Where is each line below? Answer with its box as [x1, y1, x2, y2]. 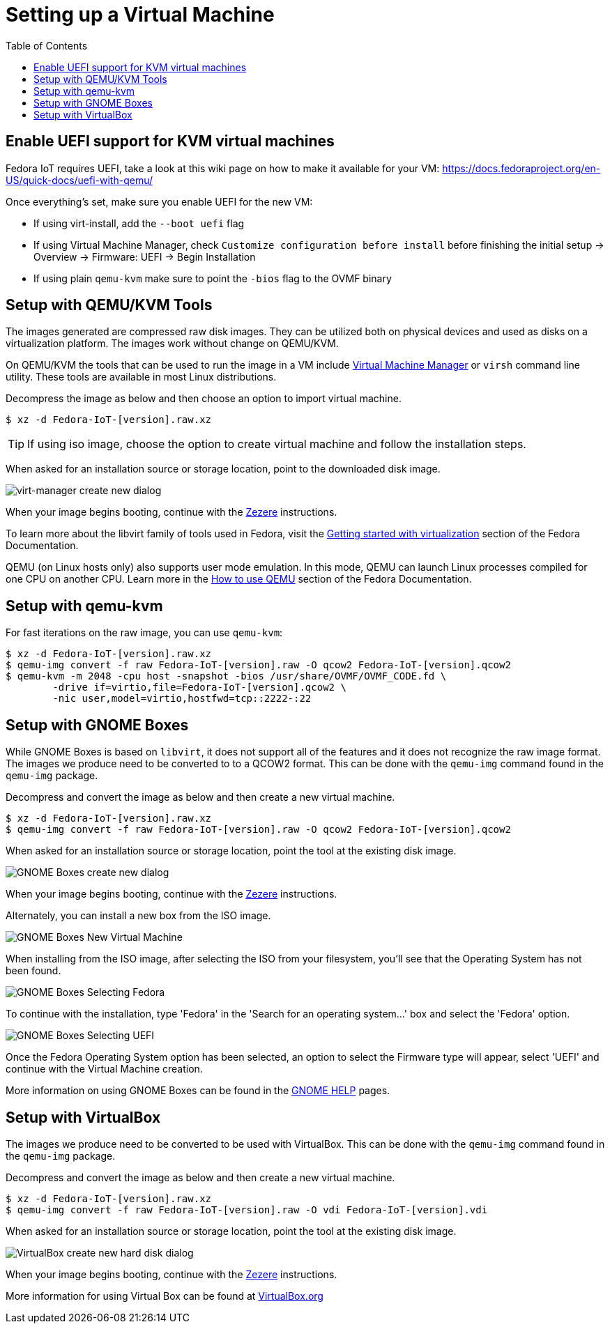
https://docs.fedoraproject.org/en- [442, 162, 601, 174]
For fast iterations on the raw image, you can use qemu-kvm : [6, 627, 283, 639]
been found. [6, 965, 61, 977]
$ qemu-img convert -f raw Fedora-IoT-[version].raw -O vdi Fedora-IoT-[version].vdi [6, 1204, 488, 1215]
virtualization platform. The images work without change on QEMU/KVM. [6, 337, 339, 350]
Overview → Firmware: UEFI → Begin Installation [33, 250, 256, 263]
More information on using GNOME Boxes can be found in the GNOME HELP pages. [6, 1084, 390, 1097]
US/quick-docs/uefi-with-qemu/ [6, 174, 153, 186]
